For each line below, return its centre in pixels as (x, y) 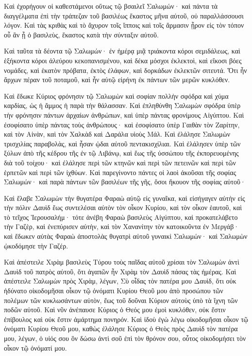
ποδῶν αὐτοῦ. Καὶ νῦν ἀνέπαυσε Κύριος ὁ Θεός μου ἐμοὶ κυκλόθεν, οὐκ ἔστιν (115, 310)
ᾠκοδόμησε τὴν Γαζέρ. (36, 245)
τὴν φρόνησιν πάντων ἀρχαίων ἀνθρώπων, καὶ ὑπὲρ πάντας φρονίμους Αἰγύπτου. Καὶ (124, 115)
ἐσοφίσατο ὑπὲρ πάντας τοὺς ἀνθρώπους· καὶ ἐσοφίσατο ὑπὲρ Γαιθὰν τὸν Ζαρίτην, (122, 124)
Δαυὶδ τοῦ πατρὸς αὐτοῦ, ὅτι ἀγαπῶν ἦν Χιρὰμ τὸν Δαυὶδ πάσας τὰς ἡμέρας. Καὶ (120, 271)
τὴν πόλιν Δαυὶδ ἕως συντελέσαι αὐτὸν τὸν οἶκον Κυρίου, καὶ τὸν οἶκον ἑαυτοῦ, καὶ (123, 207)
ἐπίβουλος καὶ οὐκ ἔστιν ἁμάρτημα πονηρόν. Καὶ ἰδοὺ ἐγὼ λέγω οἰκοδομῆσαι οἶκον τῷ (126, 319)
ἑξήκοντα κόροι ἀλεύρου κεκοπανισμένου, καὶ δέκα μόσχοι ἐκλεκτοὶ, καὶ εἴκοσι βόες (123, 60)
